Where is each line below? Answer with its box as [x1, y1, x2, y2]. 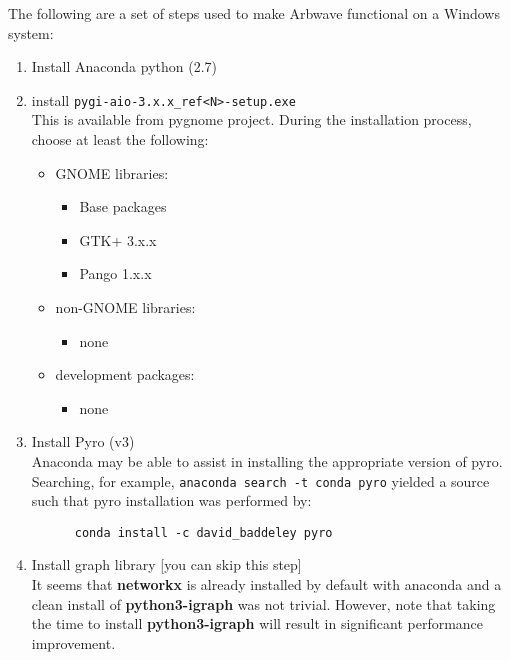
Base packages [79, 196, 167, 217]
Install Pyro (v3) [31, 431, 135, 452]
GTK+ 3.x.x [79, 229, 157, 250]
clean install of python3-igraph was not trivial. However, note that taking [31, 593, 496, 614]
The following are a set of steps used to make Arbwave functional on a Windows [8, 3, 500, 23]
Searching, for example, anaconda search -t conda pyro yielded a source [31, 470, 490, 491]
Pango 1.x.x [79, 263, 152, 284]
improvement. [31, 632, 116, 653]
